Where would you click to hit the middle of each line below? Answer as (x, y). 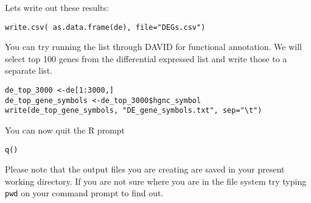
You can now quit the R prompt (65, 130)
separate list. (29, 70)
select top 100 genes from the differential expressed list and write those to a (146, 58)
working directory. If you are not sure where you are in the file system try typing (156, 181)
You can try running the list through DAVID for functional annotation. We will (153, 47)
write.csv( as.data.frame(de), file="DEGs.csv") (105, 27)
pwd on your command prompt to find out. (84, 193)
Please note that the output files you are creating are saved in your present (145, 169)
